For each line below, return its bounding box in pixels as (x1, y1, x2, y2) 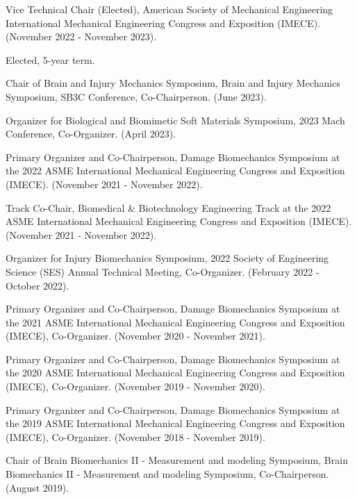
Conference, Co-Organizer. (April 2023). (6, 126, 176, 141)
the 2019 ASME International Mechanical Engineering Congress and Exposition (6, 416, 345, 431)
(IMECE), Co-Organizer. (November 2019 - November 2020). (6, 379, 265, 394)
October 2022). (6, 278, 69, 292)
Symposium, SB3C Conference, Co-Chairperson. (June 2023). (6, 89, 267, 103)
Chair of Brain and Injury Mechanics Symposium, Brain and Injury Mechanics (6, 76, 340, 90)
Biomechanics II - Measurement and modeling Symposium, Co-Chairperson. (6, 467, 329, 481)
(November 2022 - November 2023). (6, 29, 157, 44)
